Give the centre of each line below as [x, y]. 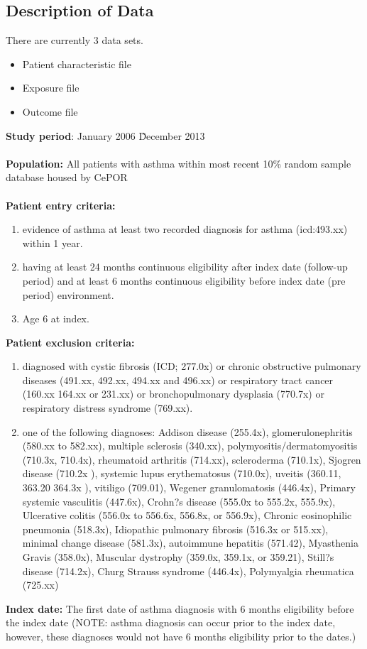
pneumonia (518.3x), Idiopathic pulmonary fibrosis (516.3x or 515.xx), [175, 529]
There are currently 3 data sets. [75, 40]
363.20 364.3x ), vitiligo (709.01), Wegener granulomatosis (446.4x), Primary [189, 487]
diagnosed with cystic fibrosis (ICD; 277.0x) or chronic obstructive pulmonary [192, 366]
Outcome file [50, 111]
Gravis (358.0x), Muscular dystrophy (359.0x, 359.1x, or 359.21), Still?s [178, 557]
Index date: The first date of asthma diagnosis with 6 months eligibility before [180, 608]
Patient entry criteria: [61, 205]
